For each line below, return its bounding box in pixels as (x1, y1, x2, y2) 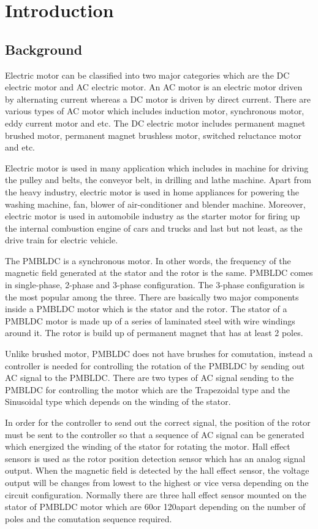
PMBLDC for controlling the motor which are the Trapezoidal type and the (5, 383, 290, 396)
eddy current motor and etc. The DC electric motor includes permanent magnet (5, 116, 306, 129)
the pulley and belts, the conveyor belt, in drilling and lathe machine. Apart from (5, 173, 312, 186)
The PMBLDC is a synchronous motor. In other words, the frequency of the (5, 254, 291, 267)
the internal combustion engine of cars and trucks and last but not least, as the (5, 221, 303, 234)
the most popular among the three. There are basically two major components (5, 290, 299, 303)
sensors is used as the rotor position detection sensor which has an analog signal (5, 452, 306, 464)
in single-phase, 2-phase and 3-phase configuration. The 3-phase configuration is (5, 278, 305, 291)
